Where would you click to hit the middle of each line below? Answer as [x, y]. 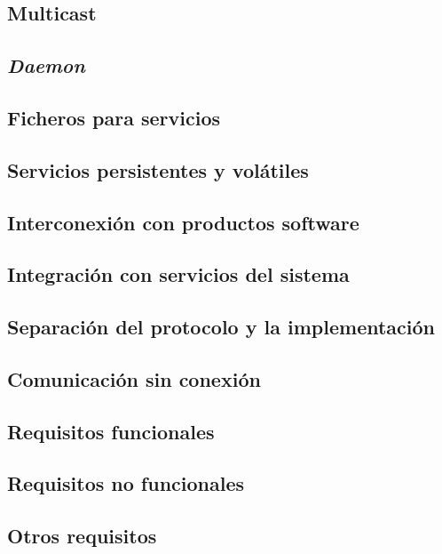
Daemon [46, 65]
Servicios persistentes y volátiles [158, 169]
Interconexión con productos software [183, 222]
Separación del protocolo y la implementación [221, 327]
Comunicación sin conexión [134, 378]
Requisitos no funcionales [126, 483]
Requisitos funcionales [111, 431]
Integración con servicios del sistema [178, 274]
